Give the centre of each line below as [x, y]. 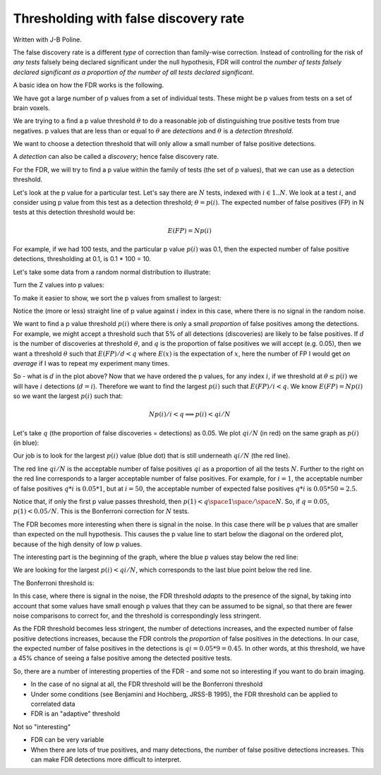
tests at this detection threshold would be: [74, 212]
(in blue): [26, 443]
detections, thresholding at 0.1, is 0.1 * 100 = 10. [82, 259]
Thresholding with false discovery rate [129, 18]
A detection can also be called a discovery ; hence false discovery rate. [116, 157]
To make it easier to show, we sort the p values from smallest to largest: [117, 298]
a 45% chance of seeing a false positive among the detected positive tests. [122, 658]
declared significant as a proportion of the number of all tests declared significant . [133, 72]
